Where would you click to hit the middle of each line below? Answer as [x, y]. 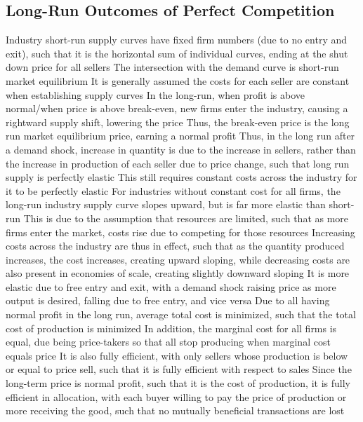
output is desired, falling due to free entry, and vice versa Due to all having [168, 300]
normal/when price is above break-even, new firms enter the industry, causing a [177, 108]
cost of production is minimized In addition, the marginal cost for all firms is [171, 328]
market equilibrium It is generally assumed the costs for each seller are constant [178, 80]
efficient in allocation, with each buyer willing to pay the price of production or [176, 396]
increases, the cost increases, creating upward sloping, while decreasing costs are [178, 259]
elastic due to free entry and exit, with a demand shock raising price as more [171, 286]
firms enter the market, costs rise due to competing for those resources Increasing [180, 232]
